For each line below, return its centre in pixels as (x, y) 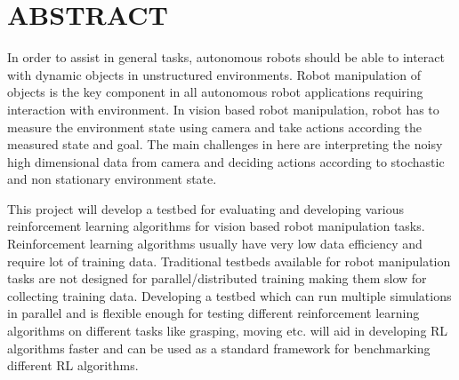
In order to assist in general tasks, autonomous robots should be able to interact (226, 57)
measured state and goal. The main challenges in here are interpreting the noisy (225, 144)
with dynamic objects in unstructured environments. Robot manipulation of (214, 74)
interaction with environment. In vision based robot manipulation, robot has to (223, 109)
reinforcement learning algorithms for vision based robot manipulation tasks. (216, 226)
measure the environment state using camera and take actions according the (214, 127)
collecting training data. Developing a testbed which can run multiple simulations (229, 295)
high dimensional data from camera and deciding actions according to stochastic (226, 161)
